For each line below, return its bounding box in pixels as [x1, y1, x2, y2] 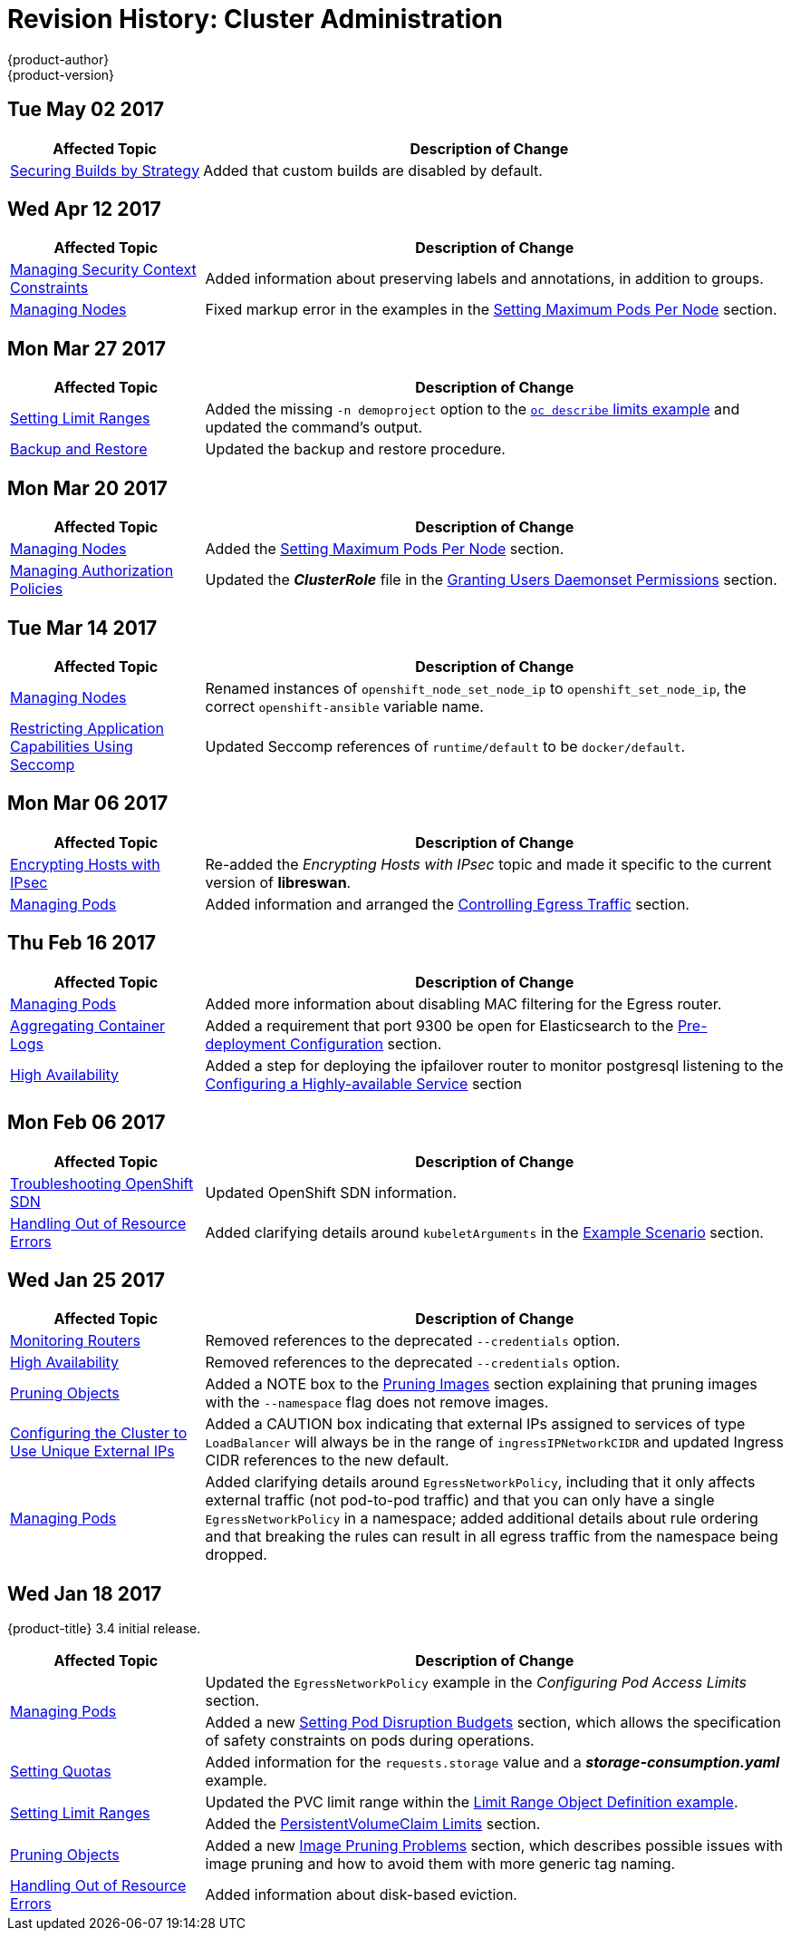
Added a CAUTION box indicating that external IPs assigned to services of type [205, 1415, 746, 1434]
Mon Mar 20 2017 [7, 476, 168, 500]
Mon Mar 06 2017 [7, 792, 169, 815]
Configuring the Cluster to [10, 1424, 188, 1443]
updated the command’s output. [205, 418, 423, 437]
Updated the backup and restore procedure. [205, 440, 506, 459]
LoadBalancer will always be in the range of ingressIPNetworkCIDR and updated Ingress [205, 1433, 784, 1452]
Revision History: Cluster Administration [7, 4, 503, 34]
